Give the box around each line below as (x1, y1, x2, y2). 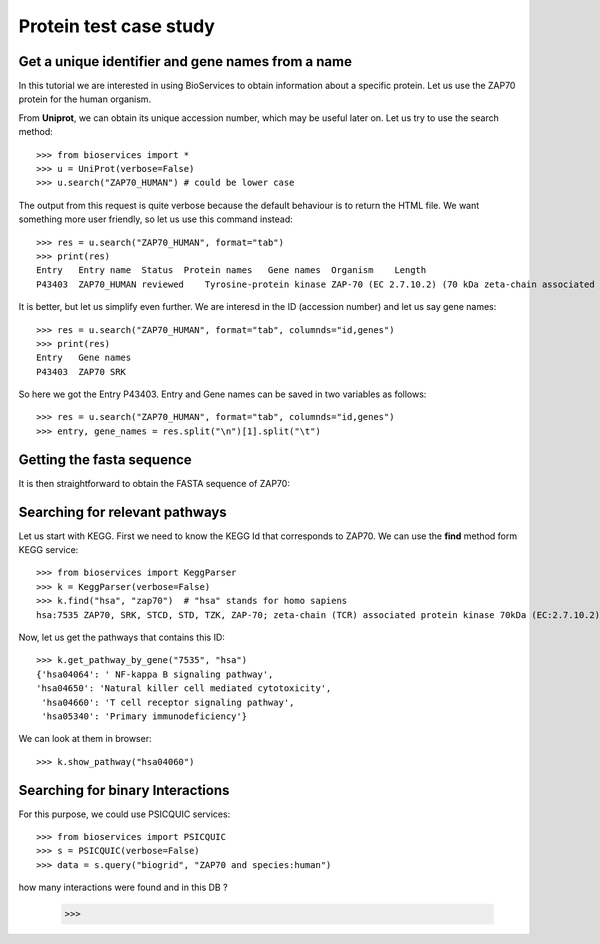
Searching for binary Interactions (18, 781, 230, 799)
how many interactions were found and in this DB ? (18, 881, 229, 894)
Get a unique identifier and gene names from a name (18, 53, 352, 70)
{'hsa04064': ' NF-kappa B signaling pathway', (36, 668, 274, 680)
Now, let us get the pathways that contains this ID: (18, 631, 225, 644)
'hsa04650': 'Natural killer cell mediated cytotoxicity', (36, 683, 332, 694)
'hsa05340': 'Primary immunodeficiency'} (41, 710, 248, 722)
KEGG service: (18, 544, 79, 556)
